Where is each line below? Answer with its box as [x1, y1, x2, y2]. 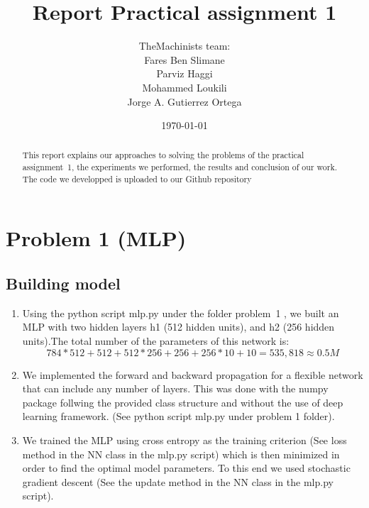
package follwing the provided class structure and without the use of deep [22, 394, 343, 409]
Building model [6, 272, 121, 294]
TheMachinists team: [138, 38, 231, 53]
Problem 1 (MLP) [6, 223, 187, 253]
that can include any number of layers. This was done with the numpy [22, 381, 329, 396]
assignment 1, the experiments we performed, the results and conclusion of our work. [22, 161, 337, 173]
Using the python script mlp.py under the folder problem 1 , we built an [22, 305, 339, 320]
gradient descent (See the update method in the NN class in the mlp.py [22, 474, 334, 489]
